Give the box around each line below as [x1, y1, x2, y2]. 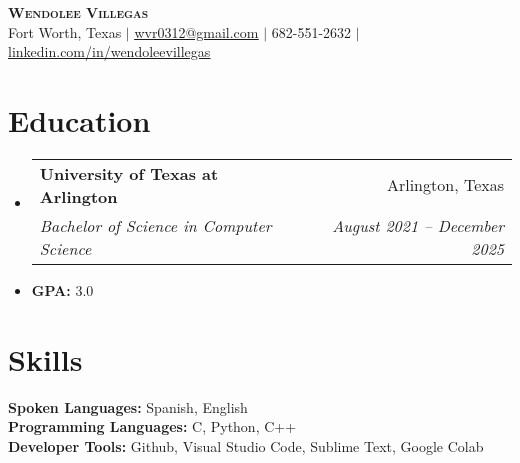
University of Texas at [39, 161, 219, 185]
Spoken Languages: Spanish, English [8, 396, 248, 417]
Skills [8, 338, 83, 379]
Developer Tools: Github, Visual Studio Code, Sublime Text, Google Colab [8, 435, 484, 456]
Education [8, 99, 151, 140]
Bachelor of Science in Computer [39, 213, 272, 237]
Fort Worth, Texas [8, 21, 122, 42]
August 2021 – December [332, 213, 504, 237]
